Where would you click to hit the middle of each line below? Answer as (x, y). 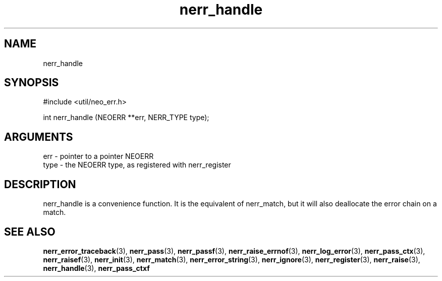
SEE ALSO (30, 232)
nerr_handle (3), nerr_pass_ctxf (96, 268)
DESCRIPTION (40, 184)
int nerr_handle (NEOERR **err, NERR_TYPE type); (126, 118)
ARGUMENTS (39, 137)
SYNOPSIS (32, 83)
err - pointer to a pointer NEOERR (98, 156)
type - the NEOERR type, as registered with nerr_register (137, 165)
